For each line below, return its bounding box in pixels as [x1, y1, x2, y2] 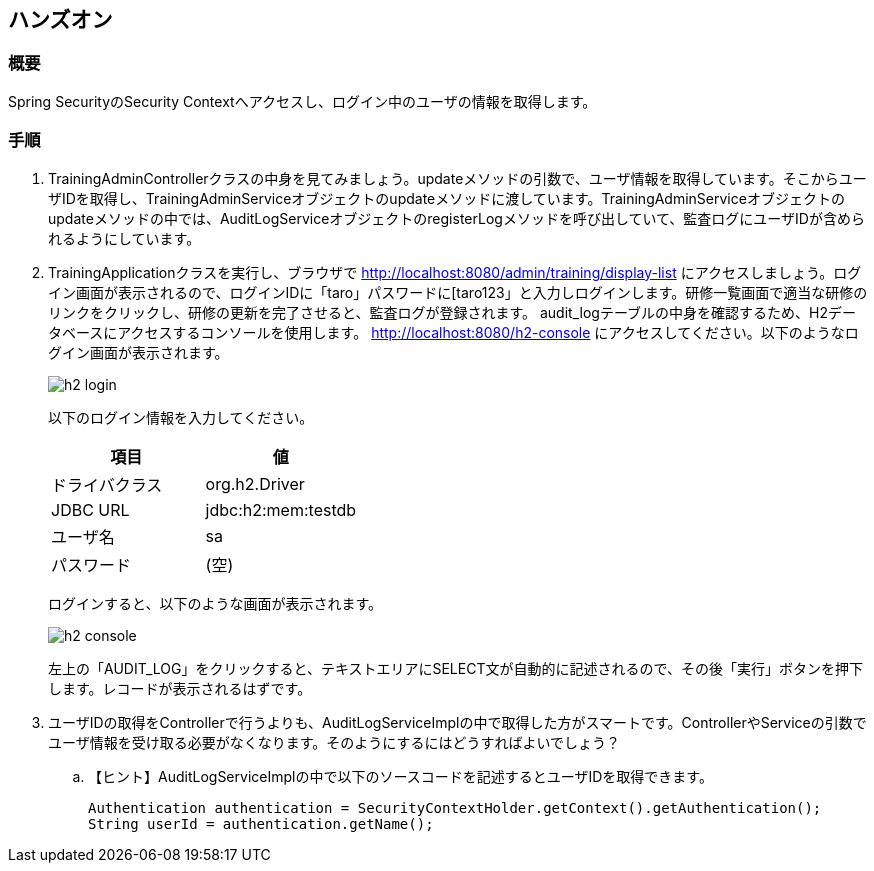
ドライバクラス [51, 474, 163, 495]
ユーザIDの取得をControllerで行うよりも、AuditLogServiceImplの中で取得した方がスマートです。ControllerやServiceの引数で [48, 713, 867, 731]
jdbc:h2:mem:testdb [205, 499, 357, 520]
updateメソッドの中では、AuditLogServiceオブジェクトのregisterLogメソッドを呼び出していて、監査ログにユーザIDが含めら [48, 209, 865, 227]
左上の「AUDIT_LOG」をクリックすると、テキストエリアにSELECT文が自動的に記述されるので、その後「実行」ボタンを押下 [48, 659, 863, 677]
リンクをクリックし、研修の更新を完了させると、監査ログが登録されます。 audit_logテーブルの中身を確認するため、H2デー [48, 303, 856, 321]
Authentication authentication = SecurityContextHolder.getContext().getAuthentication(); [88, 799, 822, 816]
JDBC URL [51, 499, 130, 520]
